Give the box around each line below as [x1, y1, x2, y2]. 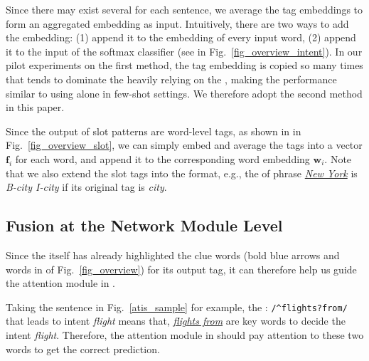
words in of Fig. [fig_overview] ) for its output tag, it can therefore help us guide [6, 261, 357, 276]
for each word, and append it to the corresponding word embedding [15, 151, 310, 166]
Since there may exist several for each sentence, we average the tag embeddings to [6, 2, 363, 16]
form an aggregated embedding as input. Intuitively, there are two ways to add [6, 16, 349, 31]
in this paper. [6, 100, 65, 115]
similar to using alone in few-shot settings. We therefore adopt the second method [6, 85, 363, 100]
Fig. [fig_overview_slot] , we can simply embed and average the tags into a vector [6, 137, 363, 152]
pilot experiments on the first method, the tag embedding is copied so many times [6, 58, 363, 73]
